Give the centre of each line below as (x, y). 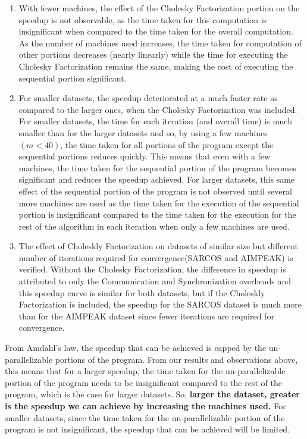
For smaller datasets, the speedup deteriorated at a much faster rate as (148, 98)
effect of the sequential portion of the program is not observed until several (155, 191)
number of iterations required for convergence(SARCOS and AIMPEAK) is (156, 257)
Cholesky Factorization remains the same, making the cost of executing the (156, 66)
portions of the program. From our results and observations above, (176, 359)
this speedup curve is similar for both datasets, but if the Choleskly (142, 292)
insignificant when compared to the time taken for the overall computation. (156, 31)
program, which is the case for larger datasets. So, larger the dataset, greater (152, 394)
